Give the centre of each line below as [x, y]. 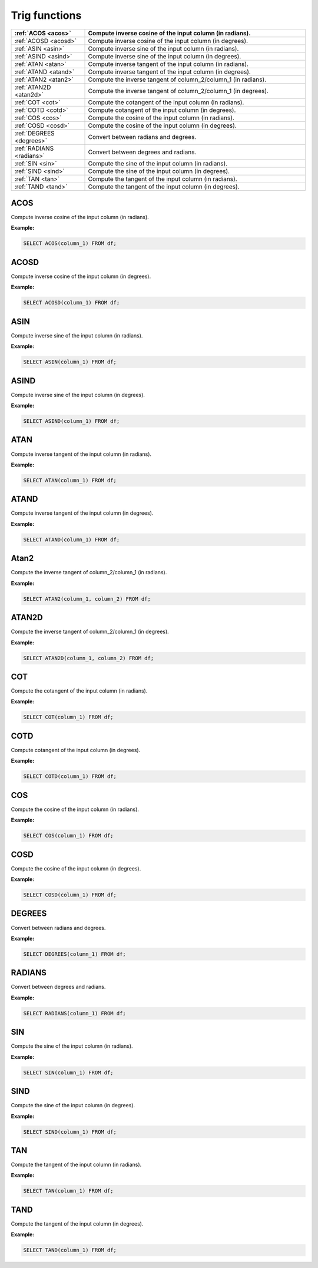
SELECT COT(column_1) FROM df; [69, 717]
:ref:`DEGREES [35, 133]
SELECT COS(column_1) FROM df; [69, 836]
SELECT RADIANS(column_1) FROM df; [74, 1013]
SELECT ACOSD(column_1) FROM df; [72, 303]
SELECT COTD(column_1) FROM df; [70, 777]
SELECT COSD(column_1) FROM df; [70, 895]
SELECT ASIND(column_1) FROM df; [72, 421]
